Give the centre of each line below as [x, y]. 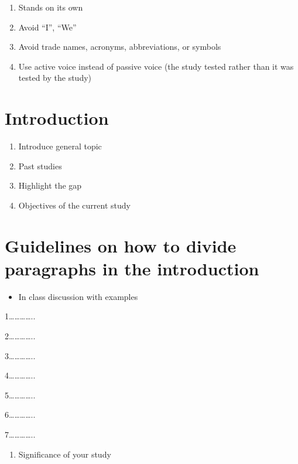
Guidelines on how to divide [121, 245]
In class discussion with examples [78, 296]
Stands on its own [51, 7]
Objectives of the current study [74, 205]
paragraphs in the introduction [132, 268]
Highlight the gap [50, 185]
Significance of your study [65, 454]
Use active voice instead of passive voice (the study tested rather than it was [156, 66]
